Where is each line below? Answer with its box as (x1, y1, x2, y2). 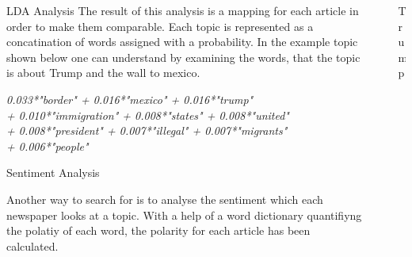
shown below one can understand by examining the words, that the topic (6, 48, 360, 65)
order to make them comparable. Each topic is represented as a (6, 17, 314, 34)
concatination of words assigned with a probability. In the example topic (6, 33, 358, 50)
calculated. (6, 237, 59, 254)
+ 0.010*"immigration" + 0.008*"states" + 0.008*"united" (6, 106, 289, 123)
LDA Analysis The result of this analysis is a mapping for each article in (6, 2, 359, 18)
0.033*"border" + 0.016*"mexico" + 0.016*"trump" (6, 90, 254, 107)
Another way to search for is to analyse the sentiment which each (6, 190, 323, 207)
